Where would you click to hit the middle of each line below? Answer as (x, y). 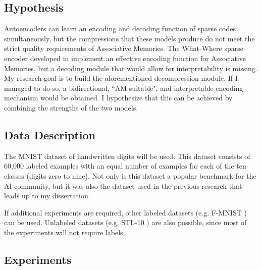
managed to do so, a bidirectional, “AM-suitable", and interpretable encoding (124, 88)
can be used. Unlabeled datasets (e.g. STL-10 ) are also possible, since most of (125, 222)
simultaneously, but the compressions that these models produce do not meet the (129, 38)
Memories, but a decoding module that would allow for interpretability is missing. (131, 68)
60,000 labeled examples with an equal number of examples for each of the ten (125, 166)
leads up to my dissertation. (47, 196)
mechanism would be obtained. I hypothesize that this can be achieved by (118, 98)
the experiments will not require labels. (65, 232)
